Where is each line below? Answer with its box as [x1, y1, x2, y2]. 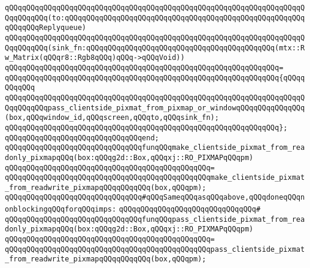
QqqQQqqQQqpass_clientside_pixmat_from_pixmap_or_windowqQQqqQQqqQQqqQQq [5, 103, 305, 112]
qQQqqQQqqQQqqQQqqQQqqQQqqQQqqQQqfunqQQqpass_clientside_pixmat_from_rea [5, 215, 305, 224]
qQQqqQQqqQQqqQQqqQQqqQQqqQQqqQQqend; [5, 133, 159, 142]
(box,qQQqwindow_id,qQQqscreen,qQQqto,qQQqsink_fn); [5, 113, 219, 122]
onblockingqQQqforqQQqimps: [5, 205, 117, 214]
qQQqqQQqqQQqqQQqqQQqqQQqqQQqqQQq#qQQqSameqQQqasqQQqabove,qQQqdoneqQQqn [5, 193, 305, 202]
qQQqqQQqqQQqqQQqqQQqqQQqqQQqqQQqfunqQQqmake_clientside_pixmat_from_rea [5, 143, 305, 152]
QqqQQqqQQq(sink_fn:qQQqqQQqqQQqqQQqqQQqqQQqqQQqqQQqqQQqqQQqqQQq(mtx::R [5, 43, 305, 52]
